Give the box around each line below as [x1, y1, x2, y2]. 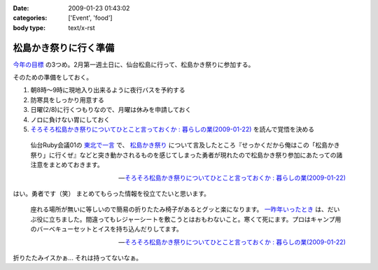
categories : [13, 14, 48, 22]
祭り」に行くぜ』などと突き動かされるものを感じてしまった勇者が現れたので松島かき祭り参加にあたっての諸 [30, 150, 343, 159]
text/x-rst [68, 23, 95, 31]
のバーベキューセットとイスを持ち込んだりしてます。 [30, 225, 183, 234]
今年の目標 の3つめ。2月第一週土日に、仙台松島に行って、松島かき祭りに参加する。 [13, 60, 255, 69]
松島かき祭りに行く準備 [13, 42, 115, 54]
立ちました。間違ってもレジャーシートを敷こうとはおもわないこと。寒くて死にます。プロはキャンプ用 [48, 215, 342, 223]
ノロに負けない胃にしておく [30, 115, 111, 124]
